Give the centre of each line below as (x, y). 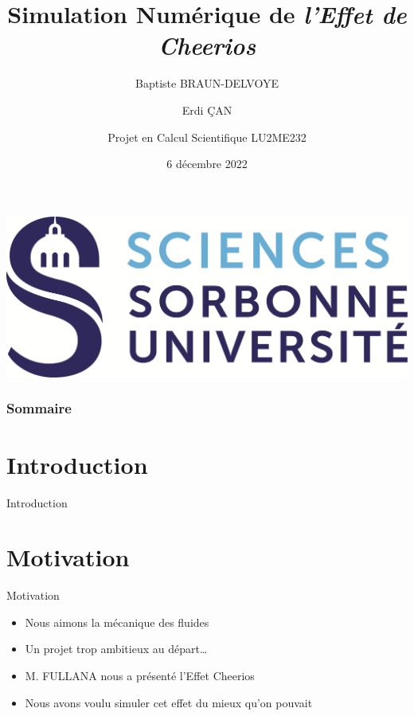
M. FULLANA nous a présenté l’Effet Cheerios (140, 676)
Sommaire (39, 408)
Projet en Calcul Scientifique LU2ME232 (207, 137)
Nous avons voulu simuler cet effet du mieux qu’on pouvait (169, 702)
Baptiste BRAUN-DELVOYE (207, 83)
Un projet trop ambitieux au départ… (116, 649)
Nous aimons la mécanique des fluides (117, 622)
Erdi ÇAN (207, 110)
